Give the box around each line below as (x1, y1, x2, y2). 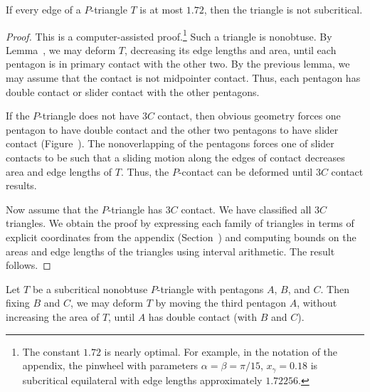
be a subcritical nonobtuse (32, 281, 148, 296)
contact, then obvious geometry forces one (157, 108, 341, 123)
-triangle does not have (39, 108, 139, 123)
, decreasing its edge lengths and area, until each (125, 42, 337, 57)
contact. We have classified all (181, 201, 312, 216)
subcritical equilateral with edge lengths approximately (22, 372, 263, 387)
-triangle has (107, 201, 163, 216)
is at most (139, 2, 184, 16)
